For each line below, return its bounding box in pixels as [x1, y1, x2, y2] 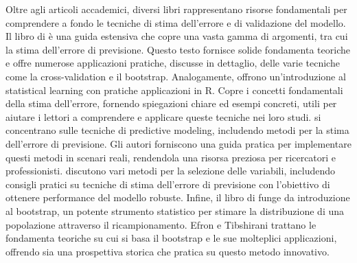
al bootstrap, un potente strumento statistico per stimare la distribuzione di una [5, 203, 345, 218]
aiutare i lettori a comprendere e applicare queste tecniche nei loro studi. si [5, 109, 321, 124]
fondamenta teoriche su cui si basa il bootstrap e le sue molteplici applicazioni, [5, 231, 337, 245]
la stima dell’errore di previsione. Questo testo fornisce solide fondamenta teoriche [5, 42, 350, 56]
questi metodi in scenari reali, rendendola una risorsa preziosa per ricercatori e [5, 150, 336, 164]
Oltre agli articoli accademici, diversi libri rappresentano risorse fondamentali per [5, 2, 347, 16]
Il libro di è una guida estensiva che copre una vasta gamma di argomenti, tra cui [5, 29, 348, 43]
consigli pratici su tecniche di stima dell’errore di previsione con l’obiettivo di [5, 176, 330, 191]
